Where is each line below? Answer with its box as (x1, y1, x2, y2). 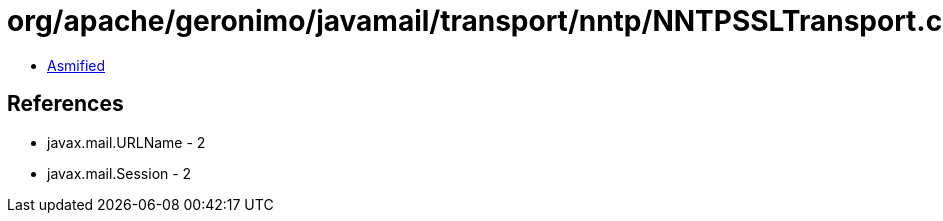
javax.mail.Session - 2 (47, 164, 192, 182)
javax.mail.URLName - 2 (47, 133, 206, 151)
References (7, 91, 124, 117)
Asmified (47, 56, 106, 74)
